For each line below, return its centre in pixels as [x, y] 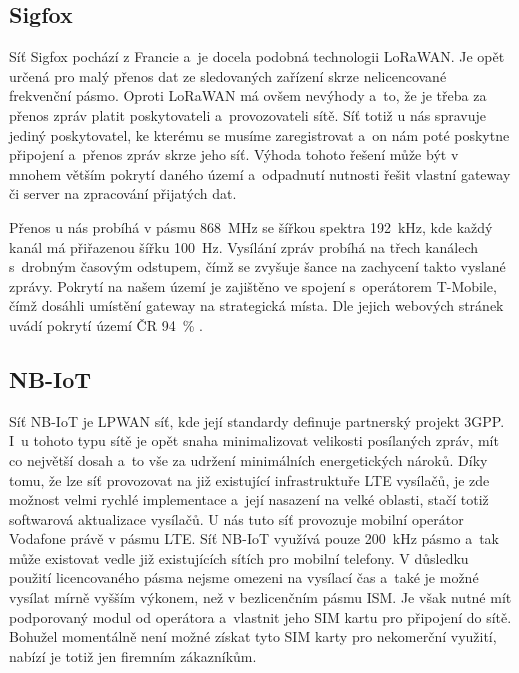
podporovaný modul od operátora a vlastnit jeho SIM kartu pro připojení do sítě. [260, 616]
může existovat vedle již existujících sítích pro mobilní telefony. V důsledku [239, 557]
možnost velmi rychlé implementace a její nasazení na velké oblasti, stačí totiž [249, 499]
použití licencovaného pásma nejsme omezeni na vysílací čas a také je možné [244, 577]
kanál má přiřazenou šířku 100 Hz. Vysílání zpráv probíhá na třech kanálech [244, 246]
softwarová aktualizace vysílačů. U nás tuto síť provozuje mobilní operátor [236, 518]
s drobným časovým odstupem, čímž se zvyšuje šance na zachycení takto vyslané [257, 266]
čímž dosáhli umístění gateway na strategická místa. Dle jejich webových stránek [256, 305]
